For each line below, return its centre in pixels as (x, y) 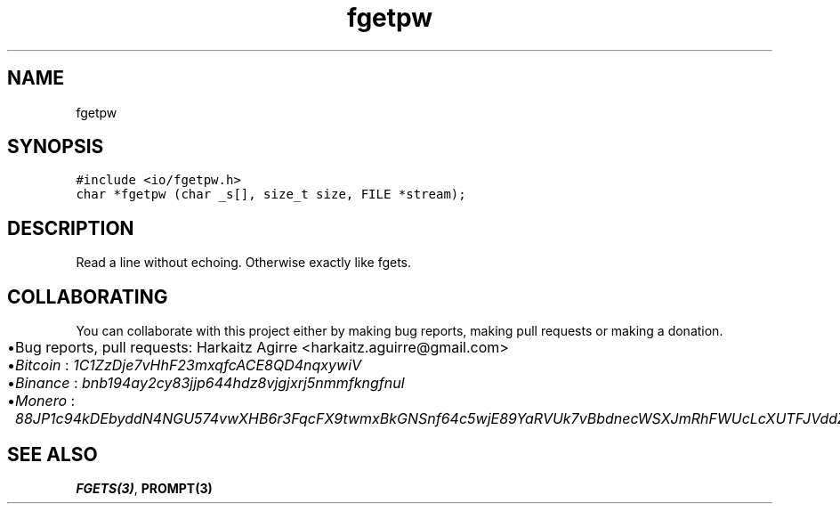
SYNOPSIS (56, 147)
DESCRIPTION (71, 228)
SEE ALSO (52, 454)
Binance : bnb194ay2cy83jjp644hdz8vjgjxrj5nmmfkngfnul (210, 383)
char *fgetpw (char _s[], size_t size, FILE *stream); (271, 195)
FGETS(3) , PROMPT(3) (144, 488)
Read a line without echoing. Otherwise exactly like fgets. (244, 263)
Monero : (45, 401)
